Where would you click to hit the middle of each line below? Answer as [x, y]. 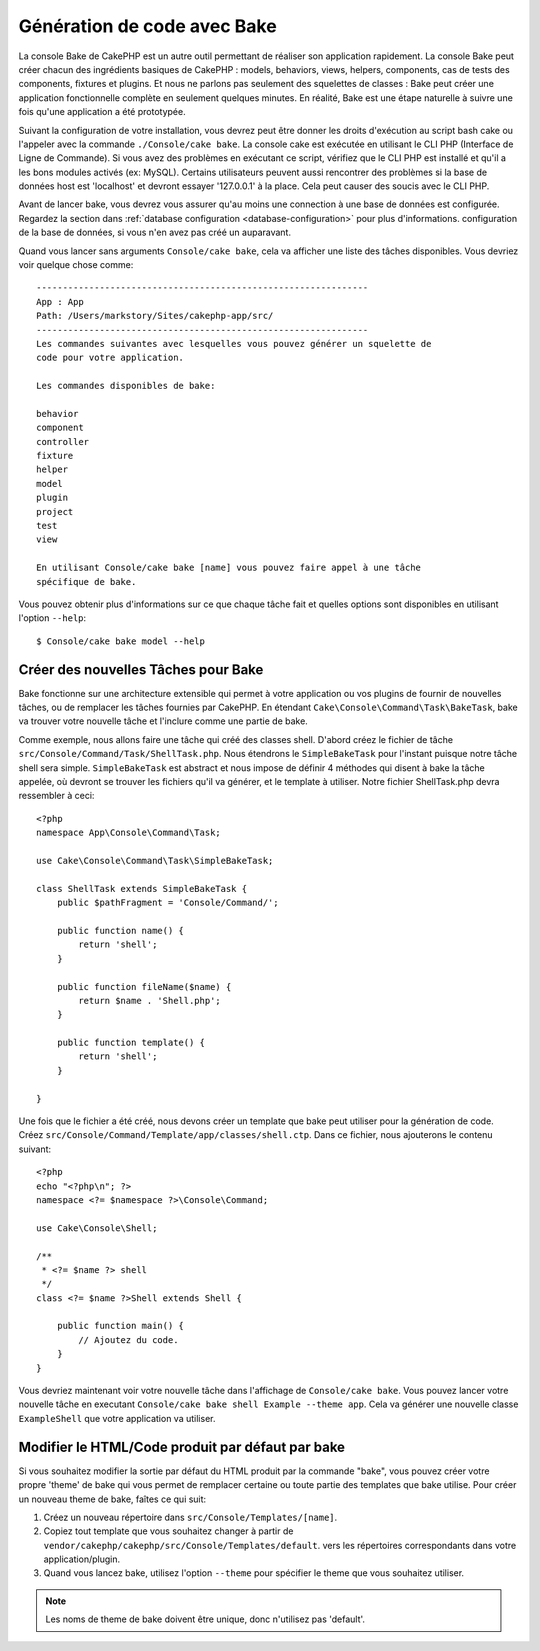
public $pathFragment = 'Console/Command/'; [167, 903]
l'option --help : [52, 618]
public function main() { [120, 1326]
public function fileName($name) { [144, 986]
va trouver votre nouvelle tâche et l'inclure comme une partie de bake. [163, 721]
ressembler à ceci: [56, 796]
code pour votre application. [110, 358]
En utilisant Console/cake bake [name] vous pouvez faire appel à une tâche [229, 568]
